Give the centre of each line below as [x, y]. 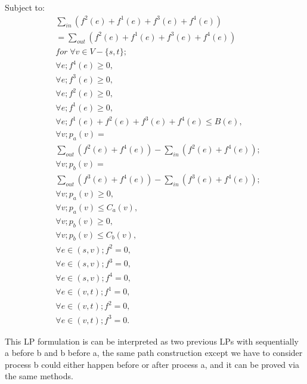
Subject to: [25, 7]
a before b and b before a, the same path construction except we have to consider [154, 353]
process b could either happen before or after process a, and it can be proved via [152, 364]
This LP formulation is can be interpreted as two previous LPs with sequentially [152, 341]
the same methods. [39, 376]
